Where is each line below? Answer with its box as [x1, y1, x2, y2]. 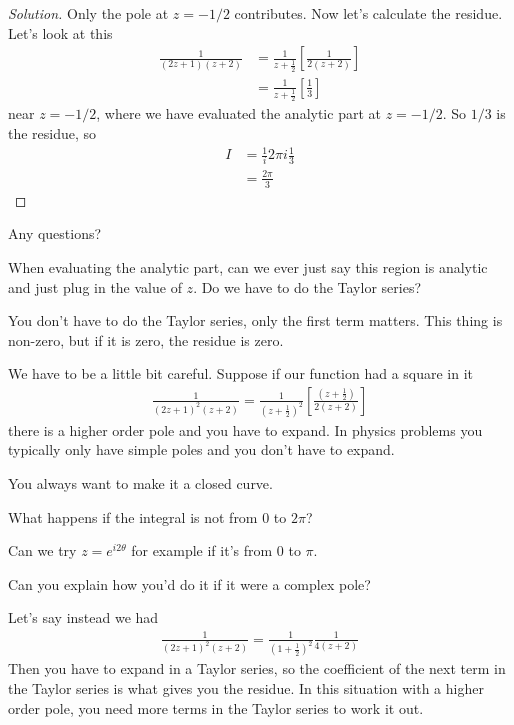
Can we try [8, 540, 77, 561]
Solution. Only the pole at [8, 3, 169, 23]
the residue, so [8, 122, 97, 143]
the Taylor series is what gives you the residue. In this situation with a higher [8, 678, 484, 698]
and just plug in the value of [8, 276, 182, 297]
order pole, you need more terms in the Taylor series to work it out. [8, 697, 424, 718]
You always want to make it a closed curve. [8, 473, 273, 494]
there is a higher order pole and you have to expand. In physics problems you [8, 419, 483, 440]
